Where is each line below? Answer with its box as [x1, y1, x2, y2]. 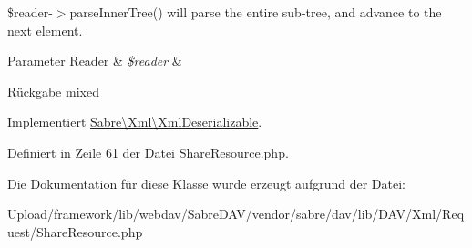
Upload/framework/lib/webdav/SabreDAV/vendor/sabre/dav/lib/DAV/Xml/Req [7, 204, 465, 223]
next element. [7, 20, 83, 39]
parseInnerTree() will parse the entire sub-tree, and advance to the [69, 3, 442, 21]
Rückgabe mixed [7, 81, 99, 100]
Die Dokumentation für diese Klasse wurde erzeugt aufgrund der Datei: [7, 173, 405, 192]
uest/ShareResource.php [7, 222, 143, 241]
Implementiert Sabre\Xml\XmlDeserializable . [7, 112, 262, 131]
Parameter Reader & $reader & [7, 51, 182, 70]
